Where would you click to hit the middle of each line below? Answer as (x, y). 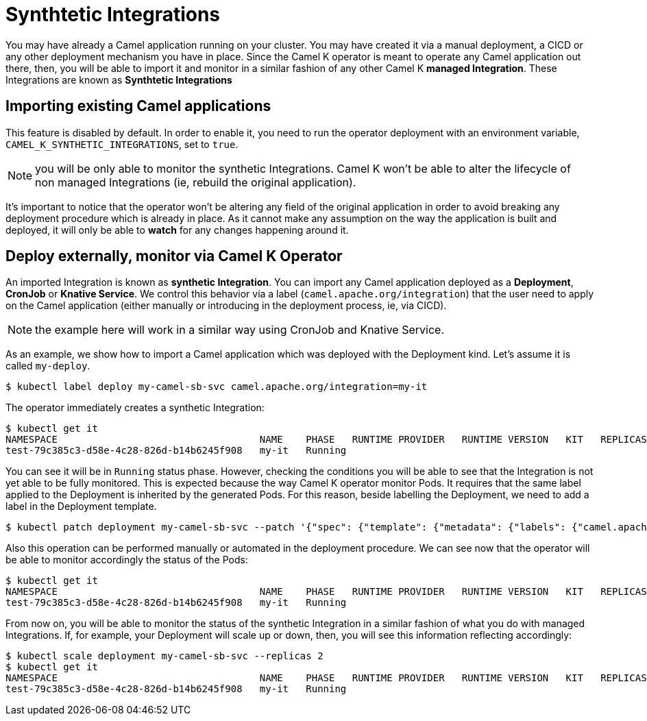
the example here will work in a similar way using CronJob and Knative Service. (240, 330)
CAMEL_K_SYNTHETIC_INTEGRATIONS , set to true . (122, 144)
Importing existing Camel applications (138, 106)
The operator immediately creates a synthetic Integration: (135, 408)
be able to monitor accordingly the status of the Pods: (127, 560)
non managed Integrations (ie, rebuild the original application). (196, 182)
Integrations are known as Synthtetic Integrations (119, 80)
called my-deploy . (48, 366)
